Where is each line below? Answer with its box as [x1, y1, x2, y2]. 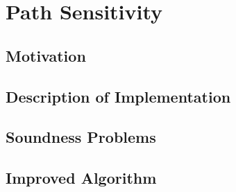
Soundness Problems [6, 126, 156, 148]
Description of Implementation [6, 85, 231, 107]
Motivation [6, 44, 86, 66]
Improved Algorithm [6, 167, 157, 189]
